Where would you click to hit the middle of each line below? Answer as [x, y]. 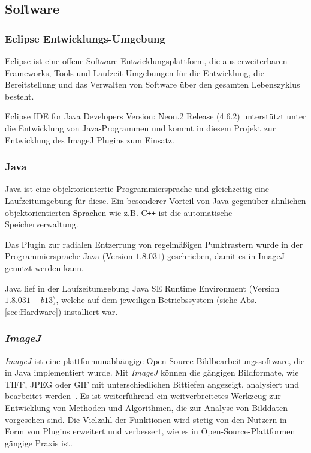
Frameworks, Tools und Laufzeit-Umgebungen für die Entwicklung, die [135, 72]
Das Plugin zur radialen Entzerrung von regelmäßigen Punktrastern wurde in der [154, 244]
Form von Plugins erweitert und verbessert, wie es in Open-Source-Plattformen [150, 431]
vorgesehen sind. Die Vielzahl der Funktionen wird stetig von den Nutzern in [146, 419]
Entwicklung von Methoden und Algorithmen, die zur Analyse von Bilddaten [146, 407]
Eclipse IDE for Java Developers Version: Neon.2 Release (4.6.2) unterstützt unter [155, 116]
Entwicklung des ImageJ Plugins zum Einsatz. [90, 139]
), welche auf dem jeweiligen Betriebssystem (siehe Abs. [155, 300]
